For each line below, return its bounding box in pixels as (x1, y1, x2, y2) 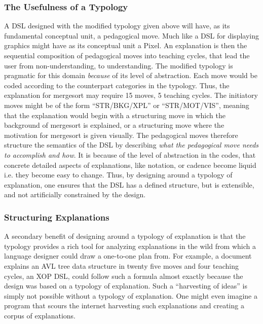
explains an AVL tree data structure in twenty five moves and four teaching (4, 260, 239, 271)
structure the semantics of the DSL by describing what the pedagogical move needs (4, 139, 259, 150)
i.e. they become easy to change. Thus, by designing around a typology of (4, 169, 233, 180)
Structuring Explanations (4, 210, 109, 223)
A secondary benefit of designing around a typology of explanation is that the (4, 231, 246, 241)
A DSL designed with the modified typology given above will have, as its (4, 20, 230, 31)
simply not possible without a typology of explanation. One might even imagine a (4, 290, 257, 301)
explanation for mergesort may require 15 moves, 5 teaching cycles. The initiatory (4, 90, 258, 100)
